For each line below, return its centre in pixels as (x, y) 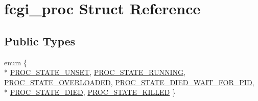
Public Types (40, 41)
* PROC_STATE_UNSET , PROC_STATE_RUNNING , (95, 72)
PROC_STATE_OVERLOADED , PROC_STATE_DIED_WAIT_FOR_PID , (129, 82)
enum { (16, 62)
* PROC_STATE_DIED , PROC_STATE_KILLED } (90, 92)
